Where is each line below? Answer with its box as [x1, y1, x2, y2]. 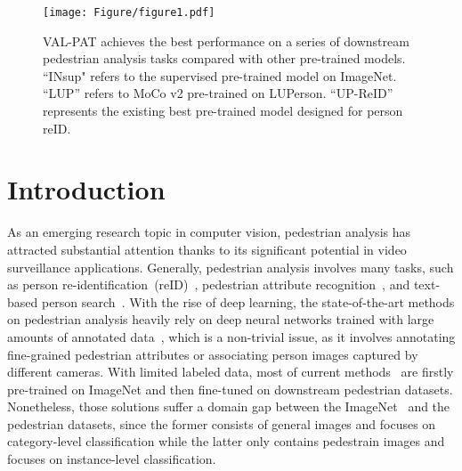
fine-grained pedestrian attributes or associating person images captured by [7, 345, 418, 363]
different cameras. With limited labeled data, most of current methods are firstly [7, 362, 454, 381]
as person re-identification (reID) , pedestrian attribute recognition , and [7, 275, 410, 294]
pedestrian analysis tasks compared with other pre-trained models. [43, 49, 406, 68]
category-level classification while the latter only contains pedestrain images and [7, 432, 445, 451]
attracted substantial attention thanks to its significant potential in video [7, 240, 407, 258]
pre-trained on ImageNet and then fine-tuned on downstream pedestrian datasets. [7, 379, 453, 398]
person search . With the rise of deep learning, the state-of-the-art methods [41, 292, 455, 311]
